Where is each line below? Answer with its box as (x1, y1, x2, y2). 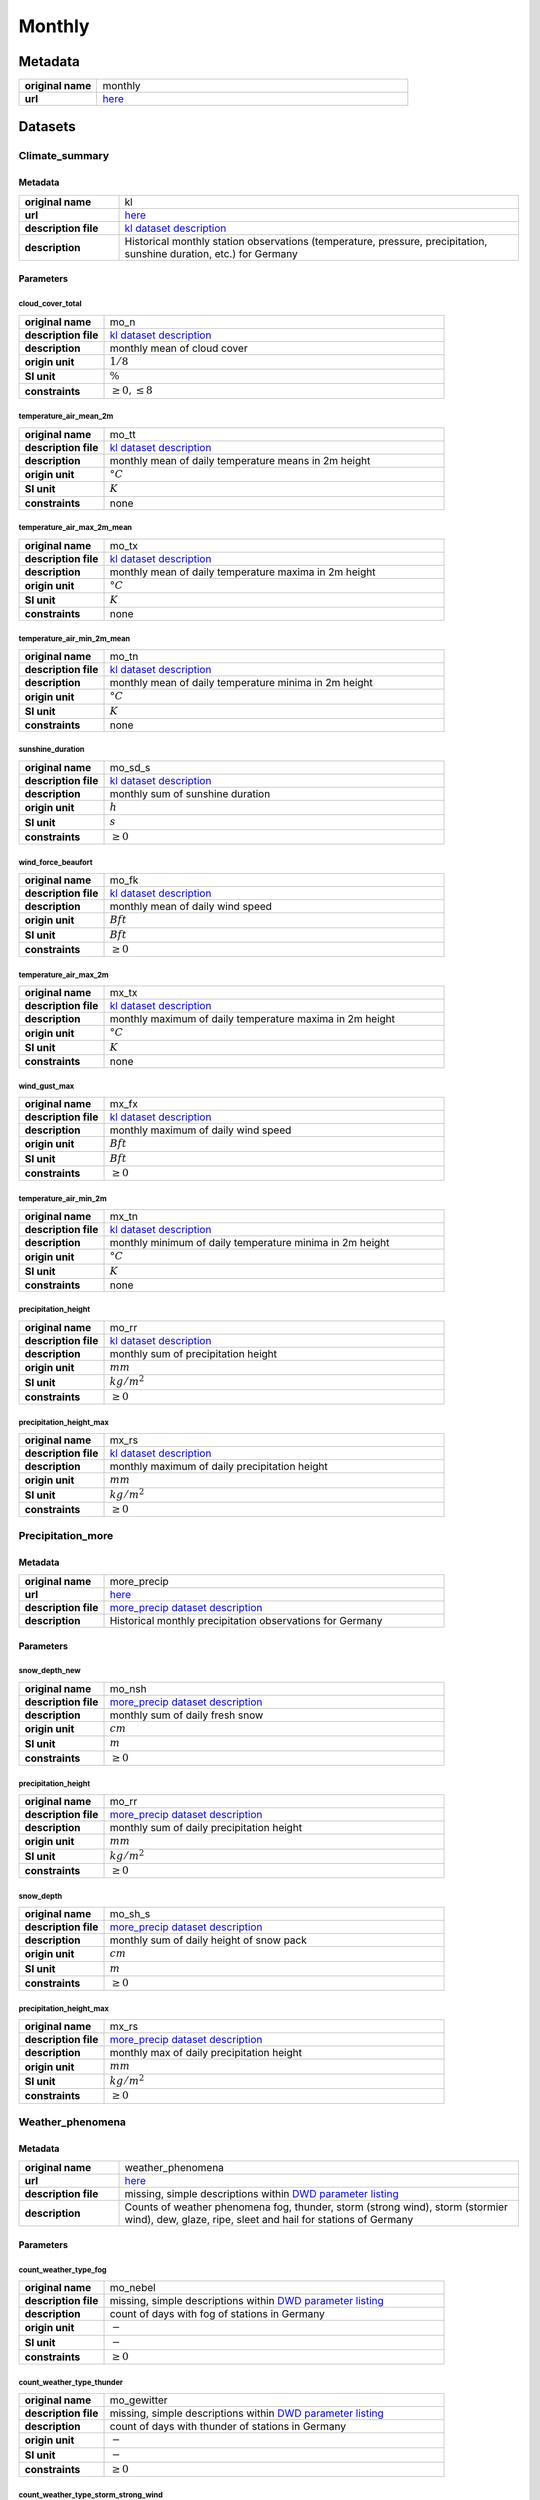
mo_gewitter (109, 2393, 169, 2407)
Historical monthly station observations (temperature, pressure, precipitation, (124, 234, 488, 248)
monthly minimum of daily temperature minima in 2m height (109, 1236, 390, 1250)
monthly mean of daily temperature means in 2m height (109, 453, 371, 467)
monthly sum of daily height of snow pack (109, 1933, 307, 1947)
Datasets (18, 118, 76, 135)
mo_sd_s (109, 761, 151, 775)
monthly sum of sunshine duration (109, 787, 271, 801)
